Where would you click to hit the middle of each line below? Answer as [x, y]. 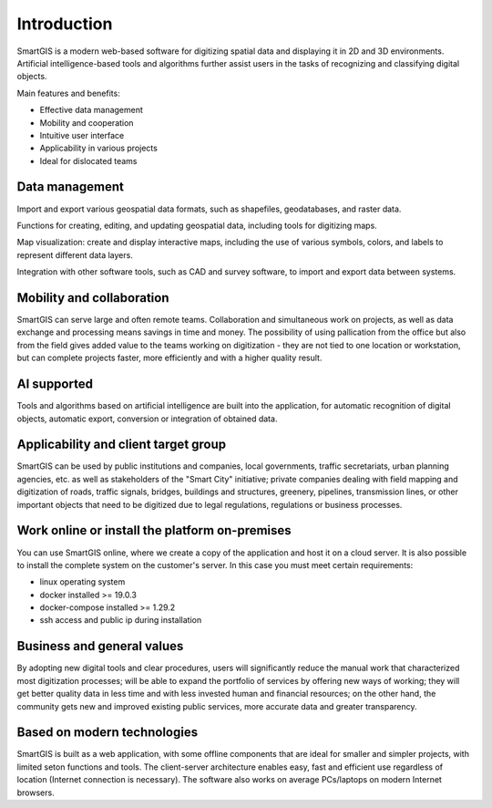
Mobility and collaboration [93, 298]
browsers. [36, 792]
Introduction [65, 24]
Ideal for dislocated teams [88, 161]
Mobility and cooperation [87, 122]
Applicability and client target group [122, 445]
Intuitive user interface [82, 135]
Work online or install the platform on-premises [154, 530]
